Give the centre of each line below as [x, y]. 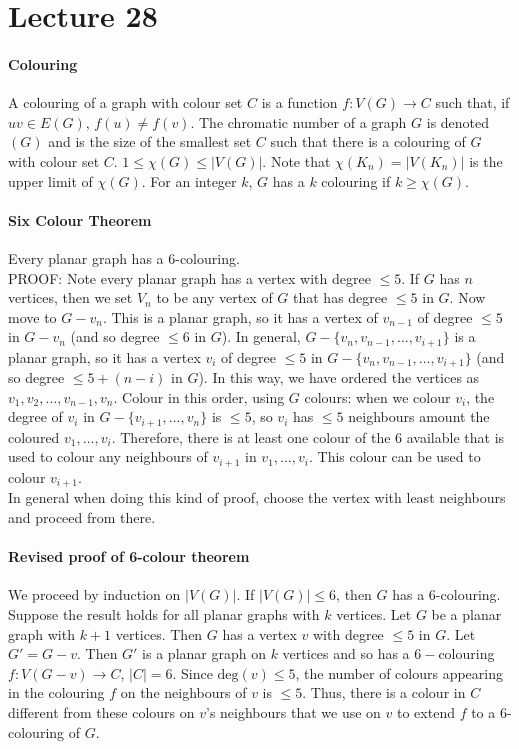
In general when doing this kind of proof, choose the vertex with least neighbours [257, 497]
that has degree [340, 297]
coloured [34, 436]
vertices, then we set [70, 297]
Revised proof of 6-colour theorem [129, 556]
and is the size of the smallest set [150, 141]
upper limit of [50, 180]
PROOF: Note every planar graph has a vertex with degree [189, 277]
